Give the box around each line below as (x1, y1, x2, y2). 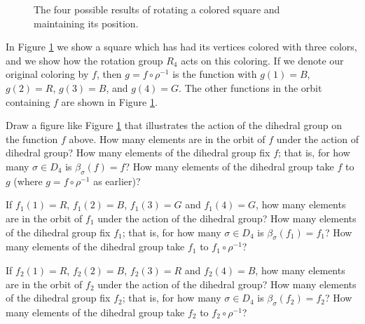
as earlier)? (93, 173, 141, 188)
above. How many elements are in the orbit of (69, 131, 266, 146)
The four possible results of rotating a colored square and (34, 2, 280, 16)
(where (13, 173, 43, 188)
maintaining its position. (34, 15, 139, 30)
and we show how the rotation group (6, 53, 163, 67)
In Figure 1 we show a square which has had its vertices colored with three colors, (6, 39, 357, 54)
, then (96, 67, 122, 81)
